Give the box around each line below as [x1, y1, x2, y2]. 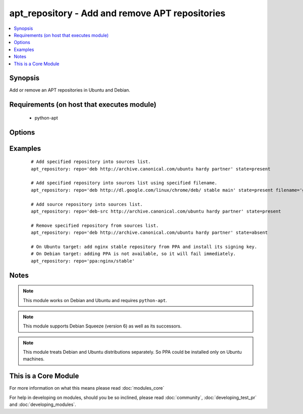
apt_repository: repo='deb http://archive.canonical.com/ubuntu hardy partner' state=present [31, 166, 271, 172]
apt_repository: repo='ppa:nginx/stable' [31, 258, 135, 264]
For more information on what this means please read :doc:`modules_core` [9, 385, 165, 391]
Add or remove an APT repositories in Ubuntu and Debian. [9, 87, 131, 93]
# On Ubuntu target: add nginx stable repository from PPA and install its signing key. [31, 243, 258, 250]
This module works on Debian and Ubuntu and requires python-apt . [23, 297, 167, 303]
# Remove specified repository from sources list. [31, 223, 159, 228]
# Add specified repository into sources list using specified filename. [31, 180, 218, 186]
